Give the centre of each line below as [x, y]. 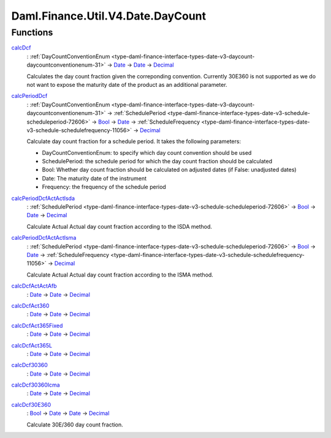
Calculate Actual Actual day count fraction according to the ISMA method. [120, 275]
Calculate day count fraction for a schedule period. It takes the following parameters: [134, 141]
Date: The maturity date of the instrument [94, 178]
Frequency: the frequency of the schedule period [104, 187]
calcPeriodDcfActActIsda [43, 198]
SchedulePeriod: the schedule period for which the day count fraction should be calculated [157, 161]
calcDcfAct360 [30, 305]
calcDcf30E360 [31, 404]
